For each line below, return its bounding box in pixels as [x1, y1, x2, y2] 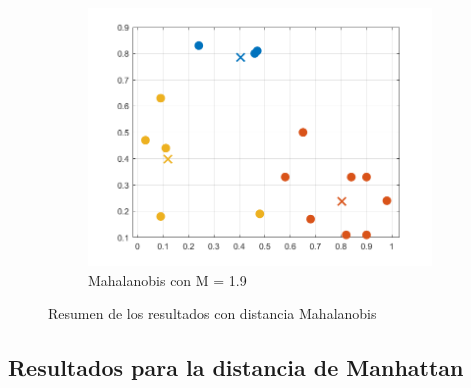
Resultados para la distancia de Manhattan [8, 352, 464, 383]
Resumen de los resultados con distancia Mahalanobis [48, 303, 377, 324]
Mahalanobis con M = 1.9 [88, 269, 247, 290]
